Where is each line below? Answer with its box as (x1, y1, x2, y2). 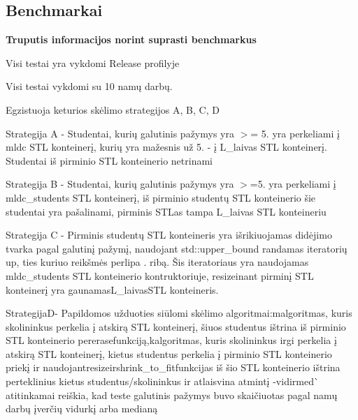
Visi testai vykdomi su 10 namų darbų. (6, 79, 173, 93)
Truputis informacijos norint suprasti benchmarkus (6, 32, 257, 47)
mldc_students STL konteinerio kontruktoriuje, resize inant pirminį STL (6, 268, 314, 283)
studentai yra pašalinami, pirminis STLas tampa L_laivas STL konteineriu (6, 204, 327, 218)
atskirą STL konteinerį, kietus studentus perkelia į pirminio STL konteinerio (6, 346, 332, 361)
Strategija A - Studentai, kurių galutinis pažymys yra (6, 126, 234, 140)
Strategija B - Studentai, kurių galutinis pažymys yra (6, 177, 234, 191)
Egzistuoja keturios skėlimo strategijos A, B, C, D (6, 102, 220, 117)
